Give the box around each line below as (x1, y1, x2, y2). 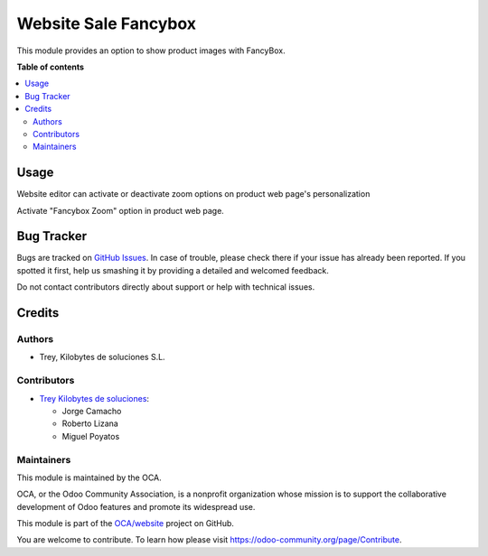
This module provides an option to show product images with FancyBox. (16, 45, 286, 56)
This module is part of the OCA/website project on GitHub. (16, 518, 235, 529)
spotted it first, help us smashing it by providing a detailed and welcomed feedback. (16, 264, 329, 275)
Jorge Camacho (61, 405, 122, 416)
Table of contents (16, 61, 85, 72)
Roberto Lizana (61, 418, 119, 429)
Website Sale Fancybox (16, 14, 197, 33)
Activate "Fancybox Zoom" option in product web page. (16, 205, 225, 216)
